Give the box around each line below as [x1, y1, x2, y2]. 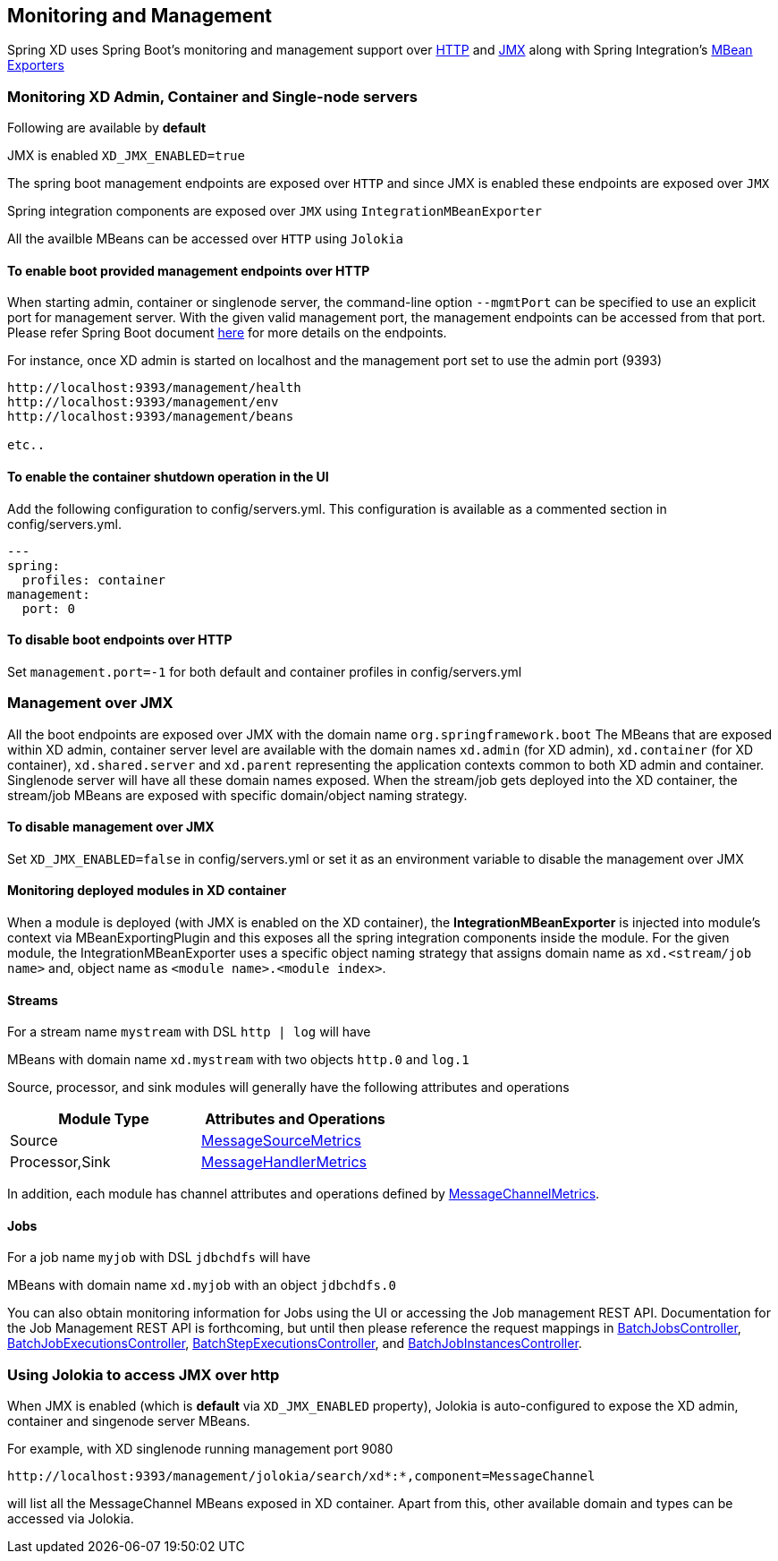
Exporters [7, 57, 64, 73]
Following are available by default [7, 120, 207, 136]
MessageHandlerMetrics [201, 1153, 368, 1172]
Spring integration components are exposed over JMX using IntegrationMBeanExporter [7, 203, 542, 219]
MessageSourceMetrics [201, 1131, 361, 1150]
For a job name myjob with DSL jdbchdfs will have [7, 1250, 311, 1266]
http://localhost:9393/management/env [7, 395, 279, 410]
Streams [7, 992, 58, 1008]
